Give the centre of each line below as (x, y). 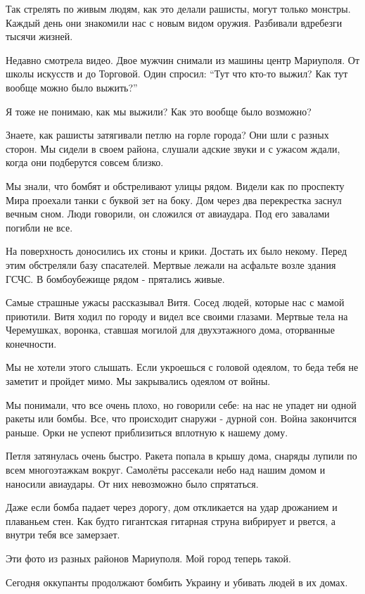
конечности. (31, 343)
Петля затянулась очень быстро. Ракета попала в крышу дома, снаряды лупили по (181, 456)
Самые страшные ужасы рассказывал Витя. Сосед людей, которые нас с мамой (175, 302)
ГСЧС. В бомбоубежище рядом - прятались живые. (115, 278)
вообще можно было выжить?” (72, 87)
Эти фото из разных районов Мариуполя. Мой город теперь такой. (148, 558)
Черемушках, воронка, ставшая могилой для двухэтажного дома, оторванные (170, 330)
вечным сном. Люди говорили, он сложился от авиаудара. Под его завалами (168, 214)
